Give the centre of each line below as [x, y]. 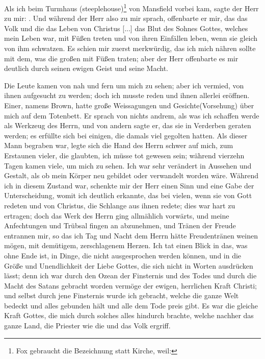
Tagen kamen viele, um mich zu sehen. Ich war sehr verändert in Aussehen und [128, 165]
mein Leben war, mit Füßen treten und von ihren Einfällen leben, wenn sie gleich [131, 38]
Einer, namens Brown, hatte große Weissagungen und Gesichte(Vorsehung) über [129, 105]
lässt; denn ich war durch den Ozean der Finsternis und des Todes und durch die [130, 276]
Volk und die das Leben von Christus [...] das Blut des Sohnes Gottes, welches [126, 28]
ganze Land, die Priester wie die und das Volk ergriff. [87, 326]
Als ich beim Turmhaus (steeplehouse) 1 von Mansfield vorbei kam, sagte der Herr [131, 7]
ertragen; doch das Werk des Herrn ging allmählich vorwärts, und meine [117, 215]
